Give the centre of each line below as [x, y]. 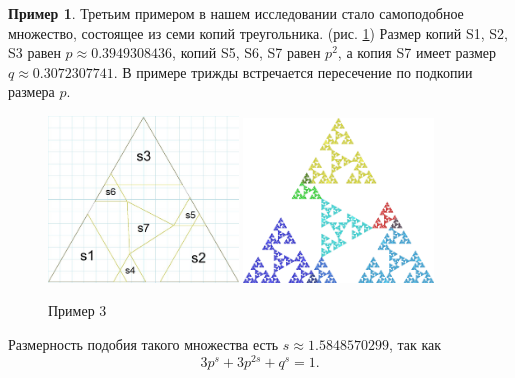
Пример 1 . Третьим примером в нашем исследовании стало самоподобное [236, 13]
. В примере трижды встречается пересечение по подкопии [293, 71]
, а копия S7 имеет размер [417, 52]
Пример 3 [77, 310]
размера [31, 91]
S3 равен [34, 52]
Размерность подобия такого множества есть [143, 344]
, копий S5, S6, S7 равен [246, 52]
